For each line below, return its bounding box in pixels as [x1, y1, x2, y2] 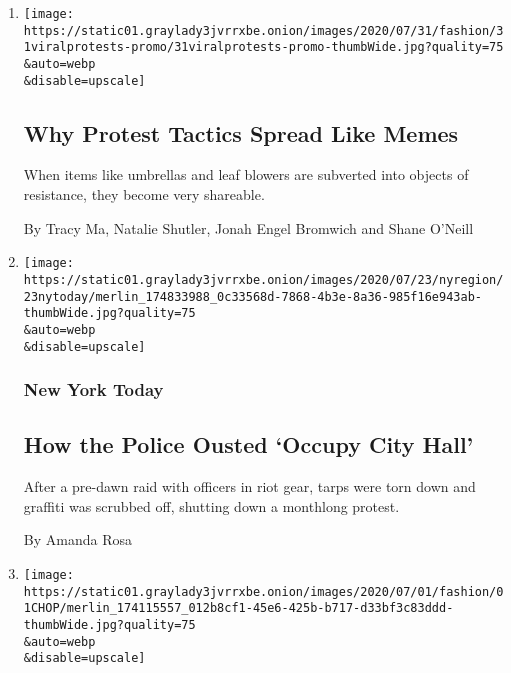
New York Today [23, 377, 164, 402]
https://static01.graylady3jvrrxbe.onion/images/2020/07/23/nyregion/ [23, 272, 504, 287]
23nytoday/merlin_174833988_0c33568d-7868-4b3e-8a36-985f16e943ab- [23, 289, 482, 304]
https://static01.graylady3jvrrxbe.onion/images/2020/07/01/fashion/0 [23, 584, 504, 599]
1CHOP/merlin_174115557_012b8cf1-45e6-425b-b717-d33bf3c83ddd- [23, 601, 454, 616]
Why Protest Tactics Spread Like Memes [23, 117, 459, 148]
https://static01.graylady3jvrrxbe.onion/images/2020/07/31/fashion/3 [23, 23, 504, 38]
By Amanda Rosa [23, 529, 132, 550]
